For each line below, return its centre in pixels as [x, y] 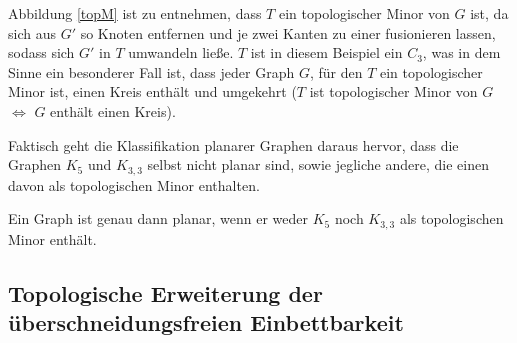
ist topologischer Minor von [393, 91]
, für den [336, 71]
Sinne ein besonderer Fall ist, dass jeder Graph [151, 71]
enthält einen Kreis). [113, 110]
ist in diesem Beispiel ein [326, 52]
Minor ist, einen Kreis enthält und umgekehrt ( [152, 91]
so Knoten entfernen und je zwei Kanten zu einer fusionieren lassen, [288, 32]
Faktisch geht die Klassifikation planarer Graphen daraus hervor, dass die [233, 144]
